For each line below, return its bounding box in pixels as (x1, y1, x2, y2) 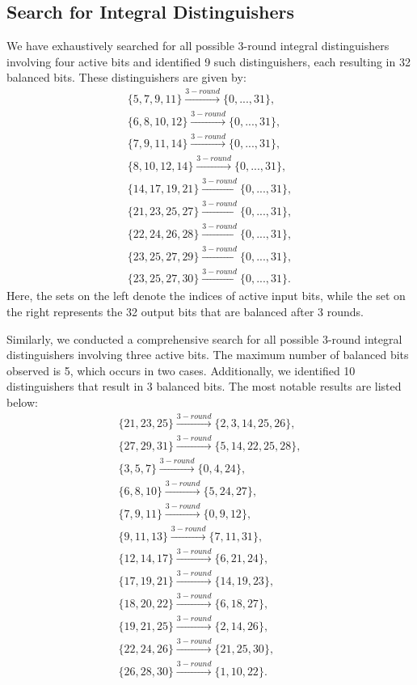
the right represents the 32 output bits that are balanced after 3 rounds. (6, 303, 364, 320)
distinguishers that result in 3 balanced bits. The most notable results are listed (6, 378, 402, 395)
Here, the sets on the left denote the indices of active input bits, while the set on (6, 287, 406, 304)
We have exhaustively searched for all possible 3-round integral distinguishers (6, 37, 390, 54)
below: (6, 394, 38, 410)
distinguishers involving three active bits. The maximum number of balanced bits (6, 346, 409, 363)
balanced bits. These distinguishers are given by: (6, 69, 246, 86)
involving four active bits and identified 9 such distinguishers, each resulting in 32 (6, 53, 411, 70)
